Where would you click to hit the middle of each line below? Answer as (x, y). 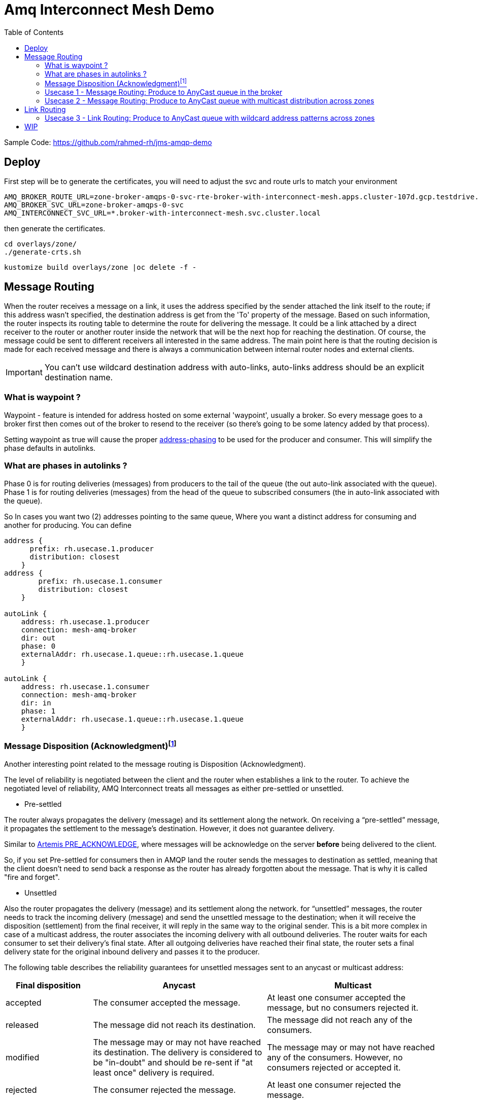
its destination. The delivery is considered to (178, 1052)
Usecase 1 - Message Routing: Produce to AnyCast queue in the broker (164, 92)
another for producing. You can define (68, 525)
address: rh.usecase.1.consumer (85, 686)
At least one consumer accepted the (336, 997)
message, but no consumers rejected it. (343, 1007)
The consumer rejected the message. (164, 1090)
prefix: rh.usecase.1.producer (92, 548)
